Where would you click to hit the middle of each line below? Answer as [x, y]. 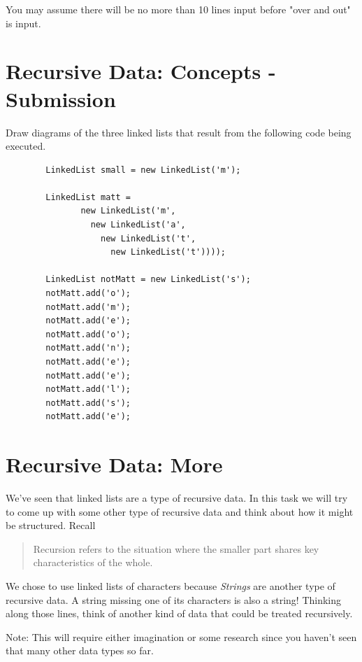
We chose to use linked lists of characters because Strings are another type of [171, 586]
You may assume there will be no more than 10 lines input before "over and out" [178, 9]
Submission [61, 98]
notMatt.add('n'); [88, 348]
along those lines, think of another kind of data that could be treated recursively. [179, 613]
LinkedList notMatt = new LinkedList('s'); [148, 280]
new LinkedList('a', [138, 225]
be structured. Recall [51, 525]
